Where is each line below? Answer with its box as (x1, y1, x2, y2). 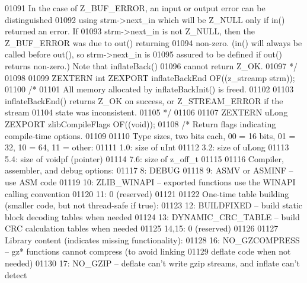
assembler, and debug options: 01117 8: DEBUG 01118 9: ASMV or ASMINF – (5, 164, 293, 176)
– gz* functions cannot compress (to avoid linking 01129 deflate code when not (5, 245, 291, 258)
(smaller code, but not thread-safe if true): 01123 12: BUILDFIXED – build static (5, 199, 303, 211)
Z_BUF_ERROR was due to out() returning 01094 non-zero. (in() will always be (5, 36, 302, 49)
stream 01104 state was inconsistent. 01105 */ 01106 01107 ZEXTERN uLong (5, 106, 288, 118)
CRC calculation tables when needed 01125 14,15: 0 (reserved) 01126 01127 (5, 222, 279, 234)
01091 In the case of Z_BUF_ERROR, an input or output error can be (5, 2, 266, 14)
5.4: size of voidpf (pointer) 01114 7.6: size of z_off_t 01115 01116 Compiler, (5, 152, 284, 165)
